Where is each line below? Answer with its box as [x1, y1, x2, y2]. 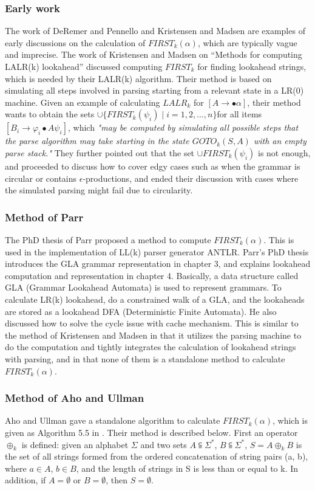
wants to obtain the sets [5, 108, 95, 120]
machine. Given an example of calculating [5, 95, 160, 108]
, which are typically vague [197, 36, 297, 49]
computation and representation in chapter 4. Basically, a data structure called [5, 269, 299, 281]
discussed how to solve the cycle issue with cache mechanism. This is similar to [5, 317, 299, 330]
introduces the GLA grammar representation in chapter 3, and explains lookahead [5, 257, 311, 270]
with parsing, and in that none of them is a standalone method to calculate [5, 352, 285, 365]
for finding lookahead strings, [197, 60, 307, 72]
